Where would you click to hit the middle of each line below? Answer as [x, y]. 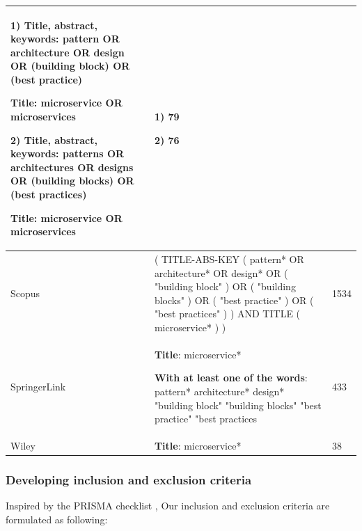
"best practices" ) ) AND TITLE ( [227, 314]
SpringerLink [38, 387]
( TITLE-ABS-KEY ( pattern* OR [229, 259]
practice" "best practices [206, 419]
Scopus [25, 293]
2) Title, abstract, [54, 140]
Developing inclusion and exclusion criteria [129, 480]
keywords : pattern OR [65, 39]
